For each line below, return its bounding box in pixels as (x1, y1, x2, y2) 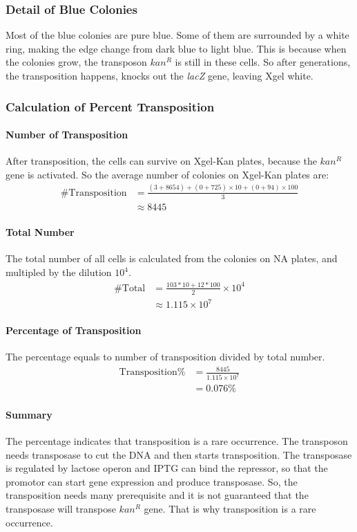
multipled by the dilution (6, 265, 112, 279)
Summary (6, 407, 52, 421)
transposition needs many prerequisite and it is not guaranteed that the (6, 488, 309, 502)
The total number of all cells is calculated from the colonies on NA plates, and (6, 251, 338, 266)
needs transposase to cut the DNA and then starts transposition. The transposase (6, 447, 352, 461)
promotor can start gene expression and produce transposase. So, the (6, 474, 298, 488)
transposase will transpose (6, 501, 116, 515)
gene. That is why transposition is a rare (144, 501, 316, 515)
